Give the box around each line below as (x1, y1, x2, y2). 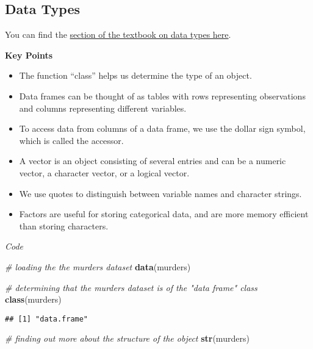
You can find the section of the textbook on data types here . (5, 28, 231, 41)
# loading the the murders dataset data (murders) (5, 260, 191, 273)
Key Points (5, 48, 53, 61)
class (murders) (5, 293, 62, 306)
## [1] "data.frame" (5, 314, 88, 323)
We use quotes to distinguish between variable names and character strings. (19, 187, 302, 200)
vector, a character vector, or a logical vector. (19, 166, 190, 179)
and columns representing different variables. (19, 101, 187, 114)
